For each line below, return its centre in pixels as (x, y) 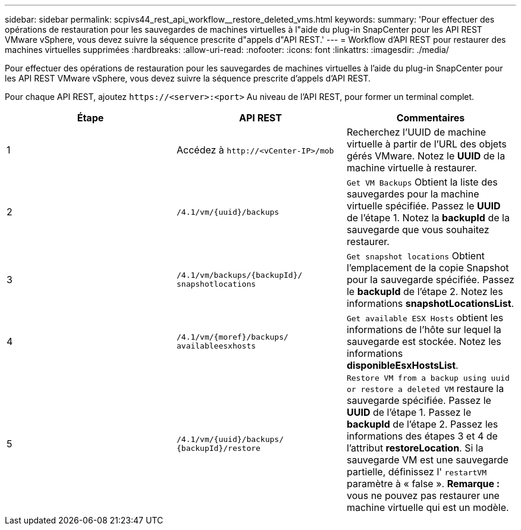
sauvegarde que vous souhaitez (418, 230)
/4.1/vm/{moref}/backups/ (232, 337)
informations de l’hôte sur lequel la (424, 330)
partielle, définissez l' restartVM (416, 472)
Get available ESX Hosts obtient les (425, 318)
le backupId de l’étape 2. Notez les (425, 291)
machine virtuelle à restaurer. (412, 168)
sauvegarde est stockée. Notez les (424, 341)
